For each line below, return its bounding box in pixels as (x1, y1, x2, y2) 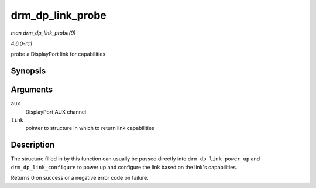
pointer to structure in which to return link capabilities (25, 125, 154, 132)
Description (11, 140, 55, 150)
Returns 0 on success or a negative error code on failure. (11, 175, 149, 182)
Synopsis (11, 66, 46, 76)
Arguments (11, 85, 53, 95)
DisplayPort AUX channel (25, 108, 87, 115)
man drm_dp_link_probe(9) (11, 29, 76, 36)
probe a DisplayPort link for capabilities (11, 50, 106, 58)
